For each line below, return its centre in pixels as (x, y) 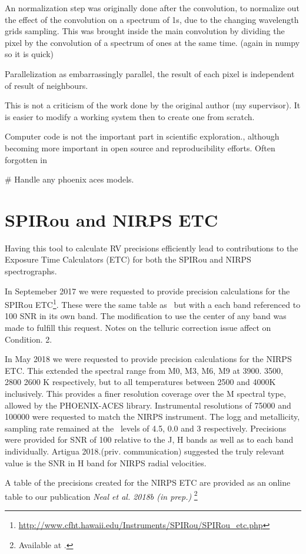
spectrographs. (31, 271)
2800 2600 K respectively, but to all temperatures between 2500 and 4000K (140, 382)
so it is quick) (29, 54)
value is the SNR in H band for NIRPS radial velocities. (106, 462)
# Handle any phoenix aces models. (69, 179)
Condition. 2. (29, 339)
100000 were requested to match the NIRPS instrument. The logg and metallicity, (152, 417)
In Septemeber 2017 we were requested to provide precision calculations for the (147, 291)
